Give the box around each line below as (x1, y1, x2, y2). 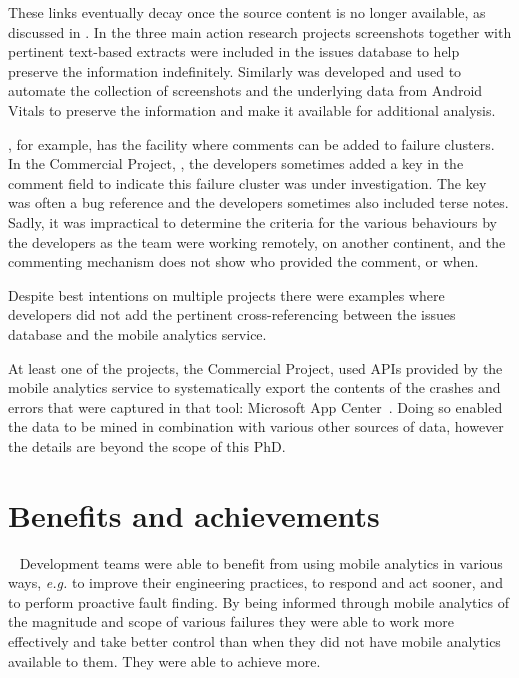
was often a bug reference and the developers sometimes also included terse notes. (8, 192, 509, 213)
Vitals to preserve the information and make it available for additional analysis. (8, 99, 496, 120)
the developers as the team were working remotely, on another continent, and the (8, 231, 506, 252)
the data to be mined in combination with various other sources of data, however (8, 416, 504, 437)
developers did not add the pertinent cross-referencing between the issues (8, 304, 456, 325)
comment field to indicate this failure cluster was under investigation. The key (8, 172, 487, 193)
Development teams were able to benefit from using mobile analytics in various (19, 552, 503, 573)
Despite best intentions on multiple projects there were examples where (8, 284, 445, 305)
